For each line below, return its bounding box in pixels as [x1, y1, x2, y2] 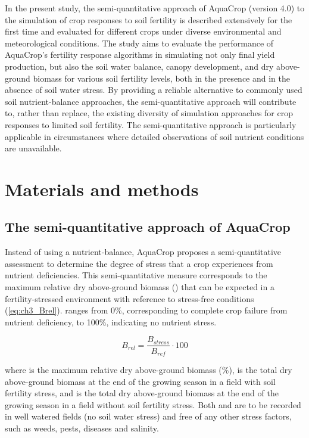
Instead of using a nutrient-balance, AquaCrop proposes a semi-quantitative [5, 246, 282, 258]
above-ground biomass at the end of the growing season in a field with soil [5, 375, 276, 387]
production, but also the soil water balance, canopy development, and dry [5, 60, 274, 72]
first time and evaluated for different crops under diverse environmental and [5, 25, 282, 38]
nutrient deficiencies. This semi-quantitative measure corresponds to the [5, 269, 267, 281]
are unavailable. [5, 142, 62, 154]
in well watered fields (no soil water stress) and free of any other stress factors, [5, 410, 292, 423]
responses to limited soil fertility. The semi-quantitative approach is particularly [5, 118, 296, 131]
